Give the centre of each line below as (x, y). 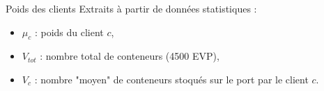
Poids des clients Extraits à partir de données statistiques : (131, 8)
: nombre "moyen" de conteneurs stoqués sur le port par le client (171, 79)
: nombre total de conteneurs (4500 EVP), (130, 56)
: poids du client (69, 32)
